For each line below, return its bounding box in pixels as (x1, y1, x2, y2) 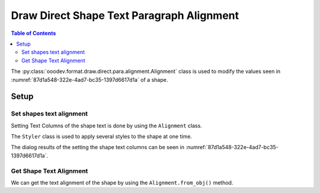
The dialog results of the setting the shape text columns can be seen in (11, 144, 185, 151)
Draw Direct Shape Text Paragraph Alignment (11, 9, 239, 22)
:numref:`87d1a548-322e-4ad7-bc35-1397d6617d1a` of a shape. (11, 76, 168, 83)
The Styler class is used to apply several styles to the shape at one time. (11, 133, 193, 140)
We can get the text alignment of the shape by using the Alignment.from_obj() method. (11, 179, 233, 186)
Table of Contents (11, 30, 56, 37)
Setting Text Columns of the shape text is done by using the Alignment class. (11, 122, 203, 129)
